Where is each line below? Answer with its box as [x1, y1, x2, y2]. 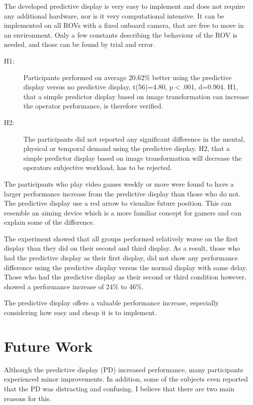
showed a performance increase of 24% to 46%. [4, 281, 144, 291]
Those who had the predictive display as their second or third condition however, [4, 272, 247, 282]
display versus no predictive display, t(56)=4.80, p [23, 82, 173, 92]
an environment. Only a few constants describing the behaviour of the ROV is [4, 29, 237, 40]
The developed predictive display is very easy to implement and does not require [4, 1, 245, 11]
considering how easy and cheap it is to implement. [4, 307, 157, 318]
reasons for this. [4, 393, 52, 403]
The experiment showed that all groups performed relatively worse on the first [4, 233, 238, 243]
